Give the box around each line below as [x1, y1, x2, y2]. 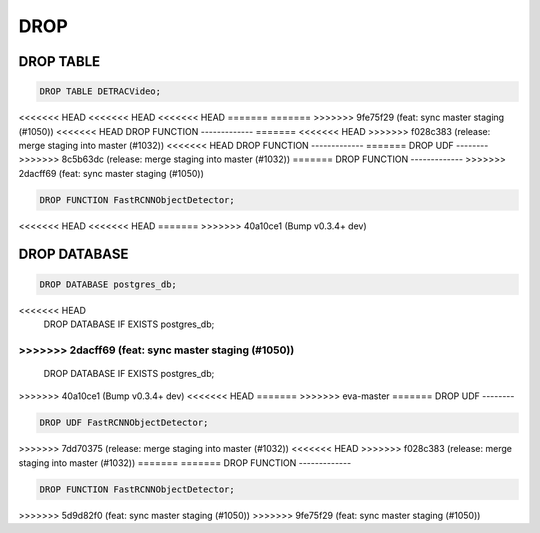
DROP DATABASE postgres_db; [39, 278, 177, 290]
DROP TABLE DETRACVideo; [39, 86, 162, 97]
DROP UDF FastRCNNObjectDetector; [39, 417, 209, 429]
